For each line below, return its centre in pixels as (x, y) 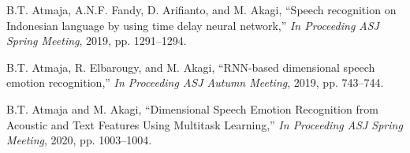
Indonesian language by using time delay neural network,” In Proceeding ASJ (193, 25)
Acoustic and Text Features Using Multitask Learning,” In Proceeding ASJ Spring (205, 124)
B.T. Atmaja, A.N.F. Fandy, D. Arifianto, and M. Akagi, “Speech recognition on (201, 9)
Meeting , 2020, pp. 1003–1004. (79, 140)
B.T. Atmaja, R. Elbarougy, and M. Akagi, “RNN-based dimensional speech (191, 67)
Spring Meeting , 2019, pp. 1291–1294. (97, 41)
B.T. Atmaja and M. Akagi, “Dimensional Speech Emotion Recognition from (192, 108)
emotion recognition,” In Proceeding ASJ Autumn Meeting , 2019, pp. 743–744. (195, 82)
